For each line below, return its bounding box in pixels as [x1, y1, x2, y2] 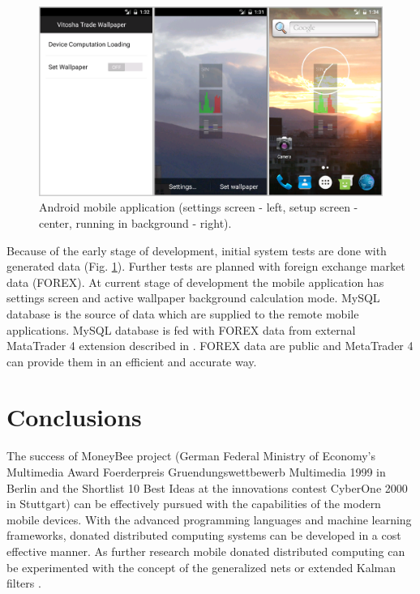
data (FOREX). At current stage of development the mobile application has [6, 273, 384, 290]
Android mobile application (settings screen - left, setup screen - [39, 199, 358, 216]
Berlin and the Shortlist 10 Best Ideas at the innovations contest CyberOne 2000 [6, 479, 408, 496]
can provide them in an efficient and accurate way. [6, 353, 257, 370]
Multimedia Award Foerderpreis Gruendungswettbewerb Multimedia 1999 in [6, 464, 386, 480]
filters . [6, 575, 41, 592]
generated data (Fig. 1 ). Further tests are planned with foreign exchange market [6, 258, 405, 275]
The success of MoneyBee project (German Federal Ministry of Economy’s [6, 447, 376, 464]
